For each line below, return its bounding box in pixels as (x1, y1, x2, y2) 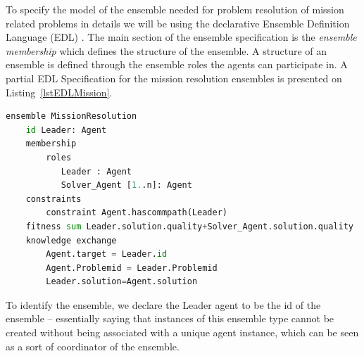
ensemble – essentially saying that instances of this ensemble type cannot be (6, 311, 334, 326)
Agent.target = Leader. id (46, 249, 168, 260)
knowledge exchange (25, 235, 117, 246)
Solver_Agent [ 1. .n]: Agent (61, 180, 192, 191)
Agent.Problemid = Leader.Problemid (46, 262, 218, 273)
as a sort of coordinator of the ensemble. (6, 338, 180, 353)
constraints (25, 193, 82, 204)
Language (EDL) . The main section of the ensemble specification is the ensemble (6, 30, 357, 44)
